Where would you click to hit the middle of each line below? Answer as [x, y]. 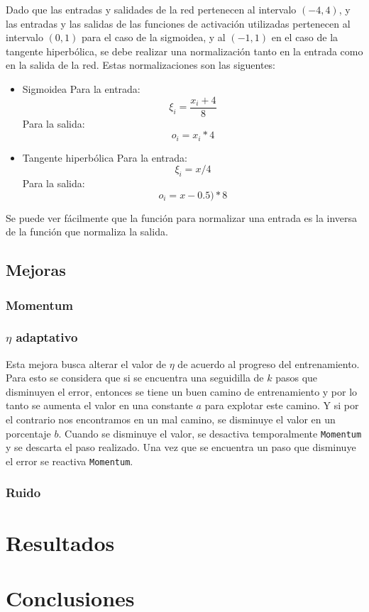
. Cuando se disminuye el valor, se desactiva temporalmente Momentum [210, 433]
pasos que [297, 378]
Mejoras [36, 270]
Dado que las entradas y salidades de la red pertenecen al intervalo [151, 9]
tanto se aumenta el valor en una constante [99, 405]
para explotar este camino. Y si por [282, 405]
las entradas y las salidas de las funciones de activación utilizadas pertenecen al [178, 23]
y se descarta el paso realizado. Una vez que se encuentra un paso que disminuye [181, 447]
